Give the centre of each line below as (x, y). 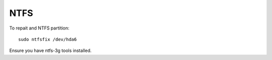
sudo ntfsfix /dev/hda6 (48, 39)
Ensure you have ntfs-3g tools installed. (50, 50)
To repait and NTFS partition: (40, 28)
